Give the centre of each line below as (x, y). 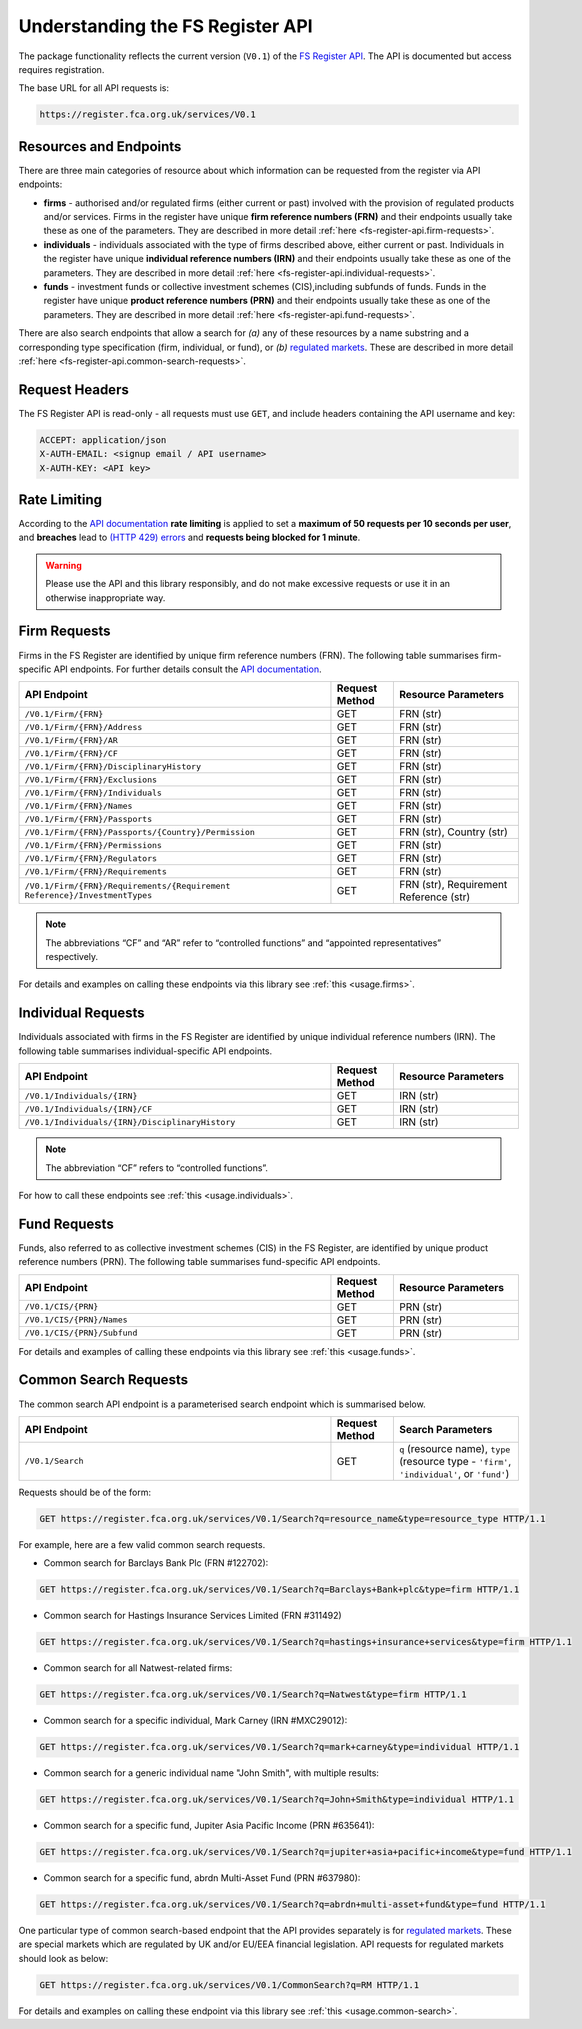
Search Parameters (445, 1429)
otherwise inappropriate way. (105, 597)
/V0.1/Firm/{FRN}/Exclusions (91, 779)
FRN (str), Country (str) (453, 832)
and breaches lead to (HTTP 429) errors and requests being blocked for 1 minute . (189, 537)
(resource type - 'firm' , (455, 1461)
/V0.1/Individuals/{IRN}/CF (88, 1108)
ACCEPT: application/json (103, 439)
